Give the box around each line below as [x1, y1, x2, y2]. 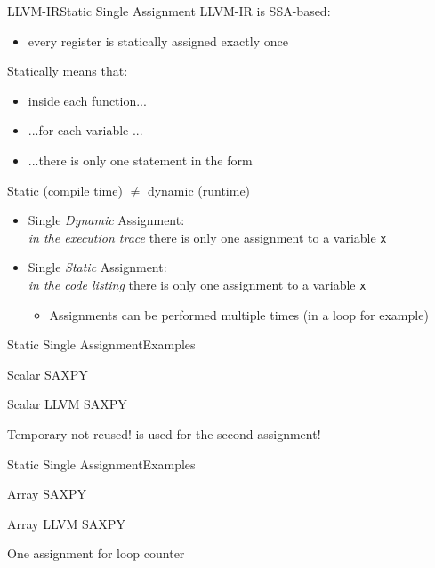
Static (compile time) [7, 180, 123, 199]
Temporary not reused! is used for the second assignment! [7, 425, 321, 444]
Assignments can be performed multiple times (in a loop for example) [49, 305, 429, 324]
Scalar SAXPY [7, 364, 88, 383]
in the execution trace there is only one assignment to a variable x [28, 228, 387, 246]
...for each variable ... [28, 121, 143, 140]
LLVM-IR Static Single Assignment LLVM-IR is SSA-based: [7, 2, 331, 20]
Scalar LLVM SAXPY [7, 395, 127, 413]
